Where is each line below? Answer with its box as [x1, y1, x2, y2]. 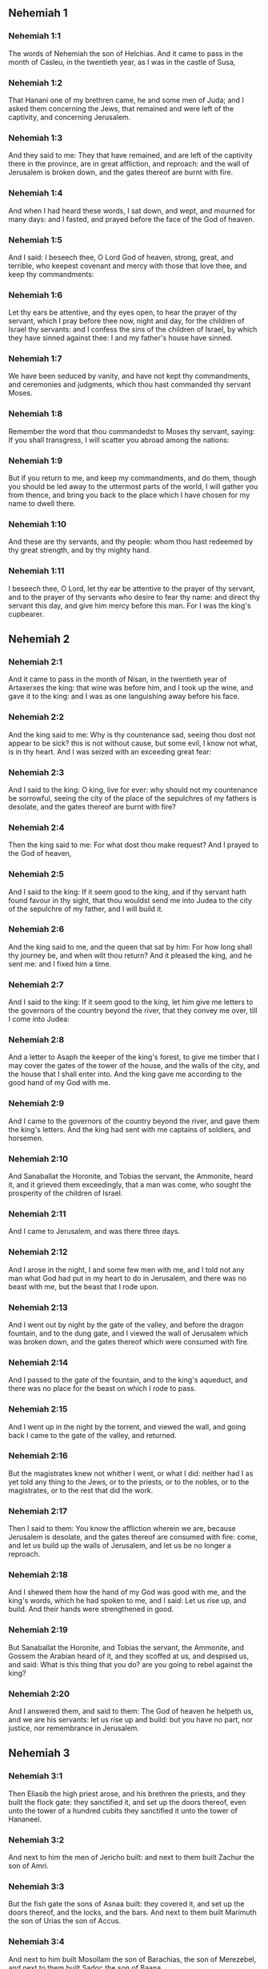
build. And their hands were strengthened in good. [8, 1605, 174, 1614]
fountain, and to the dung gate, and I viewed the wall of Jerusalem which [8, 1328, 248, 1338]
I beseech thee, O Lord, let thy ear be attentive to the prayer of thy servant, [8, 584, 256, 593]
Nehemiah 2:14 [8, 1356, 68, 1368]
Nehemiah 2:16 [8, 1450, 68, 1461]
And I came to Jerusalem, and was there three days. [8, 1227, 181, 1236]
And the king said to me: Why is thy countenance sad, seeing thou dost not [8, 729, 256, 739]
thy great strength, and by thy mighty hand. [8, 545, 152, 555]
